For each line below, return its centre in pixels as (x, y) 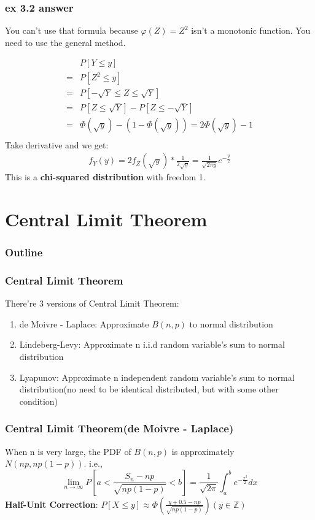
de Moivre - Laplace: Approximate (84, 323)
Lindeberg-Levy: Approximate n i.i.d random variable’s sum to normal (152, 344)
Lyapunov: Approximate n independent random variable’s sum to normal (157, 377)
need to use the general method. (65, 42)
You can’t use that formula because (72, 30)
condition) (39, 401)
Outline (24, 252)
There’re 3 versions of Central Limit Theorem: (92, 303)
